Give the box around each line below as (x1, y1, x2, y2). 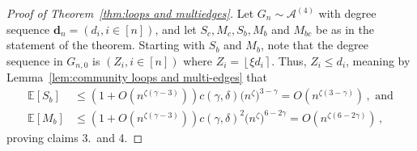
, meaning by (346, 52, 411, 69)
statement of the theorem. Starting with (6, 36, 206, 53)
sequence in (6, 52, 63, 69)
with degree (318, 5, 377, 21)
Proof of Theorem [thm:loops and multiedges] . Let (6, 5, 254, 21)
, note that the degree (260, 36, 368, 53)
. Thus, (271, 52, 307, 69)
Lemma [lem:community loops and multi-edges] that (6, 69, 267, 86)
